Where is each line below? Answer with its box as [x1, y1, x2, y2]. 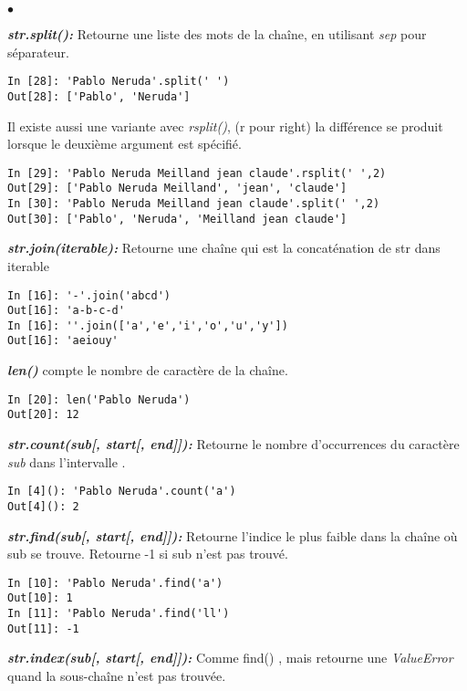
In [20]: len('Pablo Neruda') [7, 393, 191, 406]
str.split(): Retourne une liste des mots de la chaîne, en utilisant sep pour [7, 25, 427, 43]
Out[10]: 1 [7, 592, 73, 605]
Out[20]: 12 [7, 408, 79, 422]
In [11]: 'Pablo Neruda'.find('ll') [7, 607, 230, 621]
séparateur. [7, 42, 69, 61]
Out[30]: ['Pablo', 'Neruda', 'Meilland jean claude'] [7, 212, 348, 225]
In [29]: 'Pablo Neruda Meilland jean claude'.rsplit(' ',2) [7, 166, 387, 180]
